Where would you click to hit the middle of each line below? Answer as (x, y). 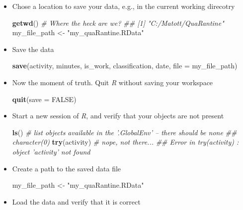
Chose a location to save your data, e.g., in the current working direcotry (123, 6)
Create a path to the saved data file (67, 168)
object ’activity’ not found (51, 151)
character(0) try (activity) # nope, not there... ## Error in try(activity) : (125, 142)
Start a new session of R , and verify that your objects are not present (118, 116)
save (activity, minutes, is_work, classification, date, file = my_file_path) (125, 66)
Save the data (33, 49)
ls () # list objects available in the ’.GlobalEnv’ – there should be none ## (124, 132)
